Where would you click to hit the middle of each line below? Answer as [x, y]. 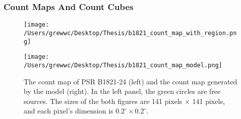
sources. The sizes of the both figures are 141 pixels [103, 101]
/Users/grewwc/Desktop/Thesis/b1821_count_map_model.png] [123, 65]
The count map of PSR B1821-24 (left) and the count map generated [131, 81]
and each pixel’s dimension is [69, 111]
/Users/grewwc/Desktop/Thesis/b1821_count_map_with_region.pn [130, 33]
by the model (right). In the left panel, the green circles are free [122, 91]
